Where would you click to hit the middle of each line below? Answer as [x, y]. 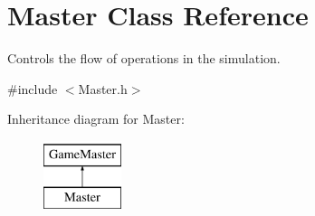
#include [33, 88]
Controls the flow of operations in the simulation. [144, 58]
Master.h [103, 88]
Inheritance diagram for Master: [96, 119]
